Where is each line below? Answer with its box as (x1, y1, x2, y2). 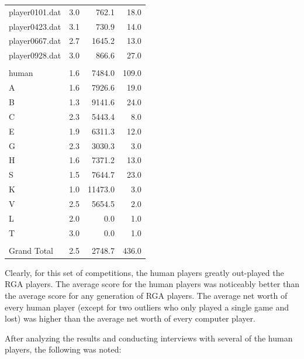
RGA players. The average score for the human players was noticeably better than (5, 278, 300, 290)
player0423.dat (9, 20, 61, 32)
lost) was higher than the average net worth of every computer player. (5, 312, 255, 325)
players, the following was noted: (5, 343, 122, 355)
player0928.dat (9, 49, 61, 61)
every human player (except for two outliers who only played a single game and (5, 301, 289, 313)
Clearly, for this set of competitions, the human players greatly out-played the (5, 266, 284, 278)
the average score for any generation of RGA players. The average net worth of (5, 289, 288, 302)
